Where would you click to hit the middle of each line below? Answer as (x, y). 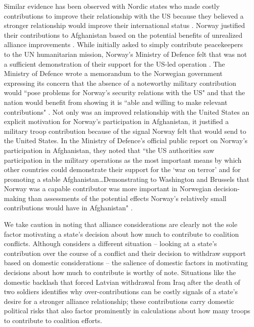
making (15, 198)
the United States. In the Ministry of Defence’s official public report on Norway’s (126, 140)
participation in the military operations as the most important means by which (123, 160)
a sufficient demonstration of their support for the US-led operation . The (114, 63)
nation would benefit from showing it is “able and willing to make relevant (116, 102)
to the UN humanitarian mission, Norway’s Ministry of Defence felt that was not (126, 54)
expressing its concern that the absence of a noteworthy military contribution (120, 83)
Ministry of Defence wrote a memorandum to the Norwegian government (113, 73)
